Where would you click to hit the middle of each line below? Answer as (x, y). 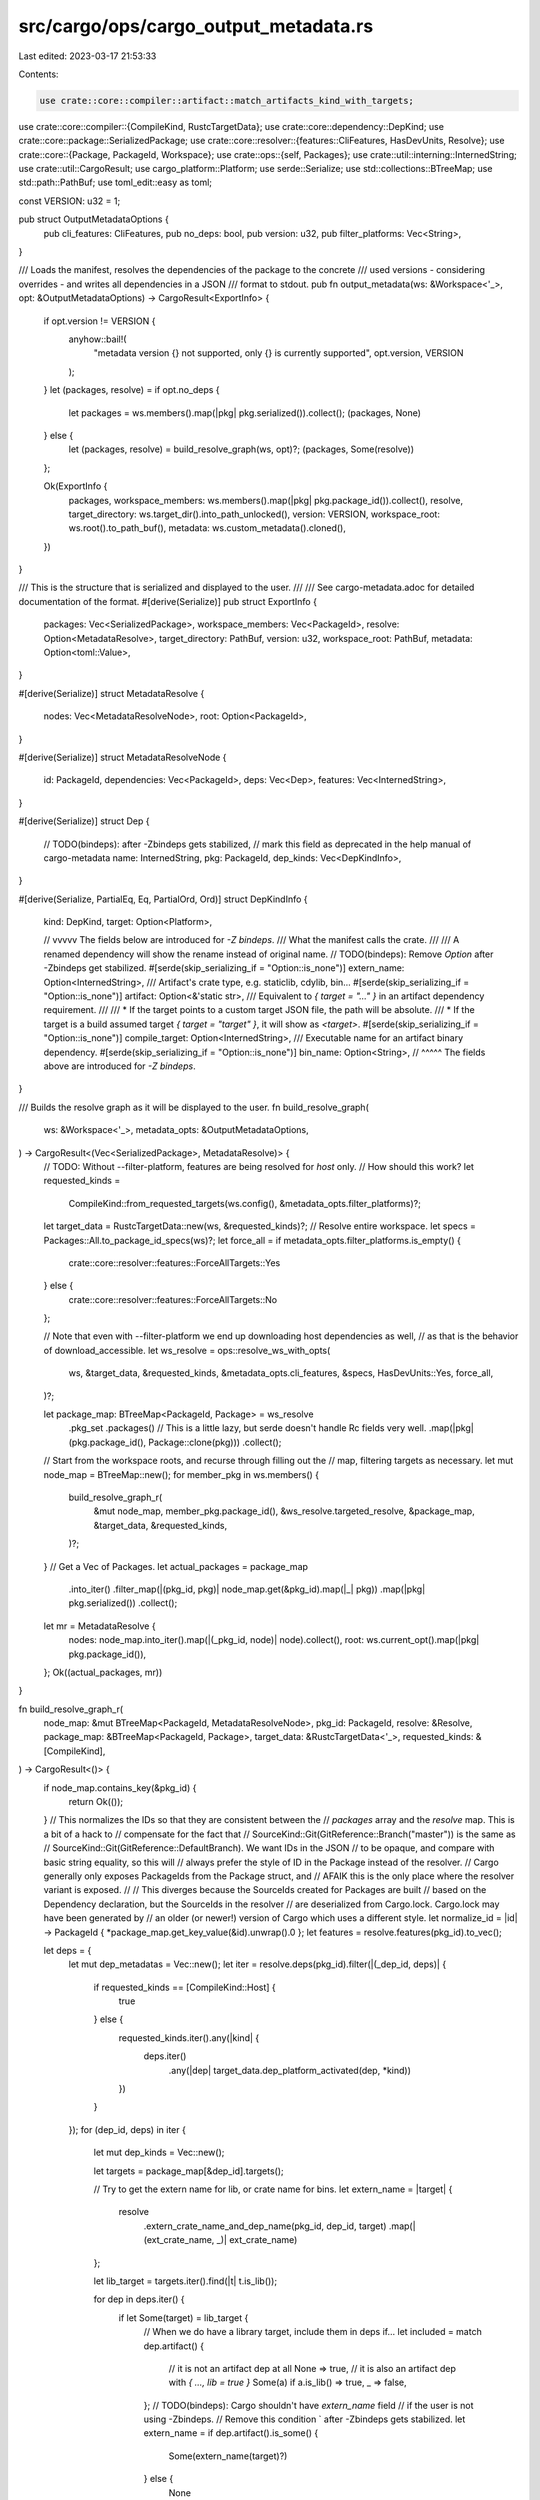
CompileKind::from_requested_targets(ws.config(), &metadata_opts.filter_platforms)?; (245, 1203)
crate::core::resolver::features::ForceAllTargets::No (173, 1299)
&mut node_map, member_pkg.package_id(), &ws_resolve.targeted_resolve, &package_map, (284, 1511)
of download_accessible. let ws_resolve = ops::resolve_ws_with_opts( (187, 1350)
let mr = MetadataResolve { (99, 1626)
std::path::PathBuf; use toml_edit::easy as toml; (115, 182)
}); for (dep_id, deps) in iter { (127, 2129)
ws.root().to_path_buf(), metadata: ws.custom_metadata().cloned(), (207, 528)
